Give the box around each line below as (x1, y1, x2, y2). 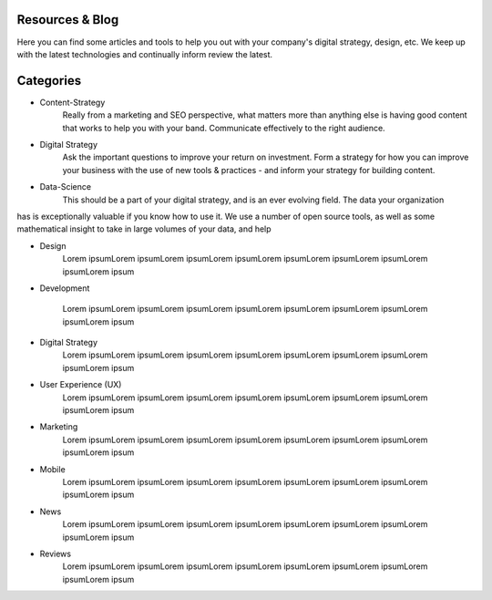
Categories (16, 73, 82, 88)
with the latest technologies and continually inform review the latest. (16, 48, 273, 59)
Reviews (39, 548, 72, 559)
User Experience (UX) (39, 379, 122, 390)
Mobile (39, 463, 66, 474)
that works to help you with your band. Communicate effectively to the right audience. (62, 122, 386, 133)
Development (39, 283, 90, 294)
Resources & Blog (16, 12, 119, 27)
